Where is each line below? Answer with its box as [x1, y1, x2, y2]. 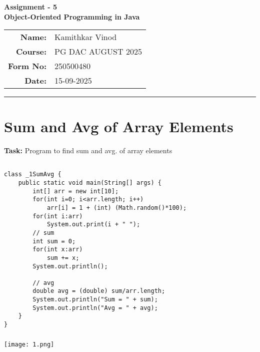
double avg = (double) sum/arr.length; [32, 287, 165, 295]
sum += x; [46, 254, 79, 261]
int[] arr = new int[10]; [32, 187, 119, 195]
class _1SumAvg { [4, 171, 61, 178]
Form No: [8, 60, 46, 72]
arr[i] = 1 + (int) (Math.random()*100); [46, 204, 187, 211]
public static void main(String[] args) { [18, 179, 161, 186]
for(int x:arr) [32, 246, 83, 253]
